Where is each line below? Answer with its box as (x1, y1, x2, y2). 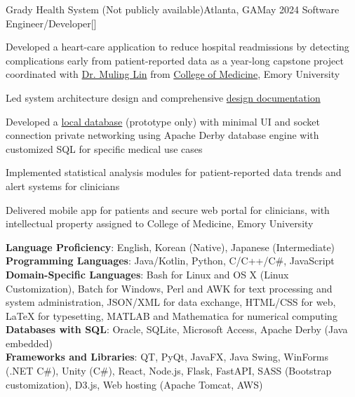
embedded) (6, 335, 53, 350)
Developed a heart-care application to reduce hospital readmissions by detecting (6, 39, 349, 54)
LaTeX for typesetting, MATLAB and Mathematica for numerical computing (6, 308, 337, 323)
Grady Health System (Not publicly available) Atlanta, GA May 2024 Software (6, 2, 340, 16)
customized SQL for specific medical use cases (6, 141, 203, 156)
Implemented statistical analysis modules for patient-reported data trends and (6, 165, 342, 180)
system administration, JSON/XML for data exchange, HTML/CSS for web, (6, 295, 336, 309)
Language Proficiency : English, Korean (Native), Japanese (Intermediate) (6, 239, 335, 254)
